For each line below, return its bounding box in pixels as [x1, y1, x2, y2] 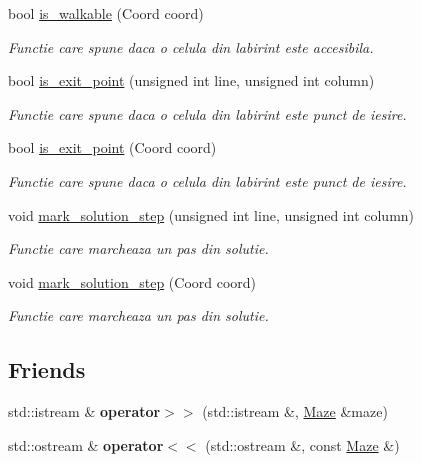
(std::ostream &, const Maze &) [205, 434, 400, 455]
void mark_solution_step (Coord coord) [8, 271, 257, 292]
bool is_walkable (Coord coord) [8, 3, 204, 23]
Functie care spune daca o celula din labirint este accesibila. [8, 36, 374, 57]
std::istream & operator [8, 401, 161, 422]
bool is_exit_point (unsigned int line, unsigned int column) [8, 70, 375, 91]
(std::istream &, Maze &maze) [202, 401, 388, 422]
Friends [8, 354, 86, 385]
